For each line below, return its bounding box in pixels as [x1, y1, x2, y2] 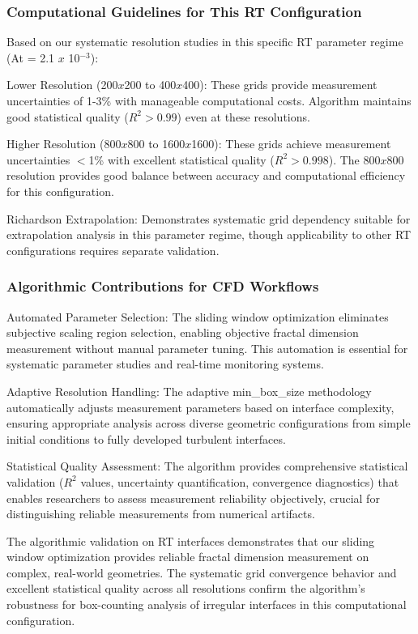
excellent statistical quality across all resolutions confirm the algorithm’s [6, 580, 365, 597]
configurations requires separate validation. [6, 241, 220, 258]
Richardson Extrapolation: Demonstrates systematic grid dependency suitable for [6, 210, 411, 227]
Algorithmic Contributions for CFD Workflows [6, 276, 319, 296]
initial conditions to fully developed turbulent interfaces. [6, 430, 286, 447]
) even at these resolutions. [177, 108, 310, 125]
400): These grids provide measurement [182, 76, 377, 93]
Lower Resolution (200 [6, 76, 118, 93]
